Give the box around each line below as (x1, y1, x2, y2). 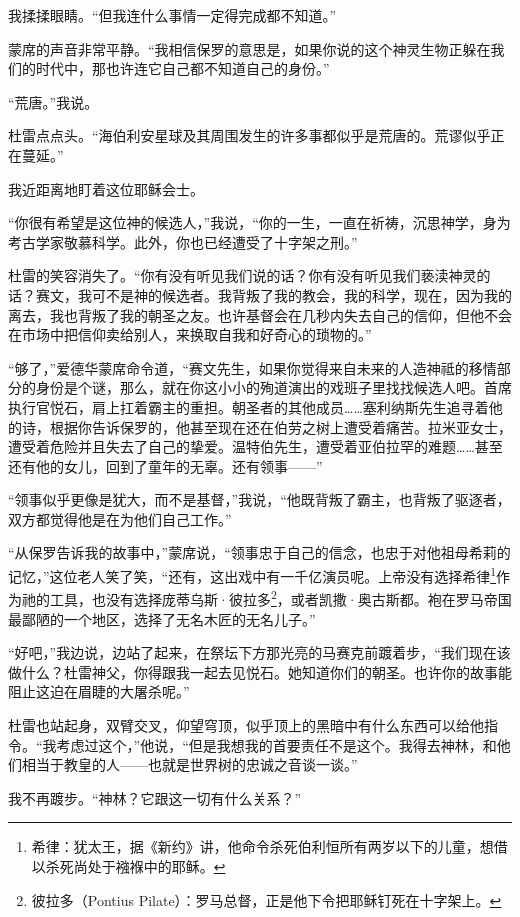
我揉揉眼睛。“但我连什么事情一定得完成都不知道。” (8, 5, 337, 25)
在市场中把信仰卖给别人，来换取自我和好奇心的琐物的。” (8, 324, 372, 345)
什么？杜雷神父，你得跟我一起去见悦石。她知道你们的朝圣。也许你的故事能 (21, 661, 512, 682)
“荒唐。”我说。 (8, 91, 99, 112)
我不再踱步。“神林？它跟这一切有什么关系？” (8, 787, 302, 808)
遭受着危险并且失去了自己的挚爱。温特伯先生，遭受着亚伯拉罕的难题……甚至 (8, 436, 503, 457)
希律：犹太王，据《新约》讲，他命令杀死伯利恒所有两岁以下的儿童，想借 (31, 836, 508, 857)
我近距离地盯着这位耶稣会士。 (8, 178, 204, 199)
